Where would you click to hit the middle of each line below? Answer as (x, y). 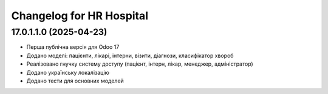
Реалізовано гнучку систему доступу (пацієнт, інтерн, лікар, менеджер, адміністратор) (140, 64)
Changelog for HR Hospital (80, 16)
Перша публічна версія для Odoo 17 (73, 47)
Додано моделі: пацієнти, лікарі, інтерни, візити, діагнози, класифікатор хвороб (130, 55)
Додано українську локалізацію (68, 72)
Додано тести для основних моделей (75, 81)
